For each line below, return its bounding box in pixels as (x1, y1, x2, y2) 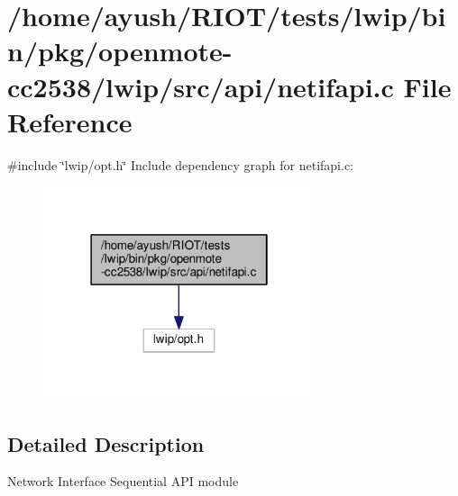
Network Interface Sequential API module (7, 472, 239, 491)
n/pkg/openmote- (7, 32, 233, 69)
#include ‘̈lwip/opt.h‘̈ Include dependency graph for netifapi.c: (7, 155, 353, 174)
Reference (7, 103, 133, 140)
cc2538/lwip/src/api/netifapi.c (7, 68, 394, 104)
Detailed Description (7, 429, 205, 457)
